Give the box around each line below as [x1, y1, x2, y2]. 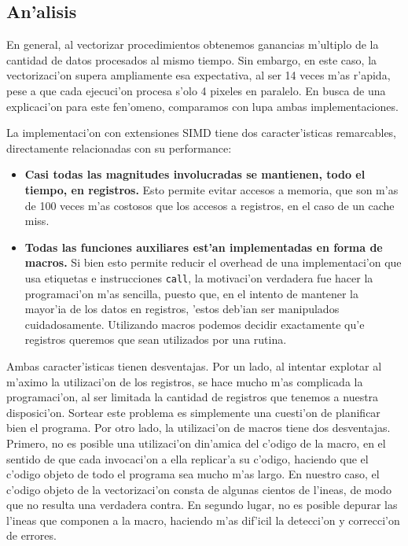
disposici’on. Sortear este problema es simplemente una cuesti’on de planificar [6, 404, 380, 420]
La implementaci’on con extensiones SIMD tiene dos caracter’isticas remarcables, [6, 124, 397, 141]
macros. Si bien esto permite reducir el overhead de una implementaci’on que [24, 254, 402, 271]
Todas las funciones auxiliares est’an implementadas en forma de [24, 238, 383, 255]
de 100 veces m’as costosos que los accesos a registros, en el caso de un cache [24, 197, 395, 213]
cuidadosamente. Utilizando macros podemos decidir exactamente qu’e [24, 315, 365, 332]
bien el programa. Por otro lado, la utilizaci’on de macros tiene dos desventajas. [6, 419, 391, 436]
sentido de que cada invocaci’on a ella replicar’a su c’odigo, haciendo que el [6, 450, 369, 467]
